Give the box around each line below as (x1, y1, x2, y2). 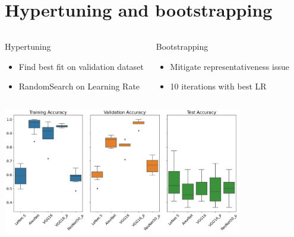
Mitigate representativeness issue (170, 60, 289, 72)
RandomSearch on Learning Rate (18, 80, 140, 92)
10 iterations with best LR (170, 80, 267, 92)
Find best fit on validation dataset (18, 60, 144, 72)
